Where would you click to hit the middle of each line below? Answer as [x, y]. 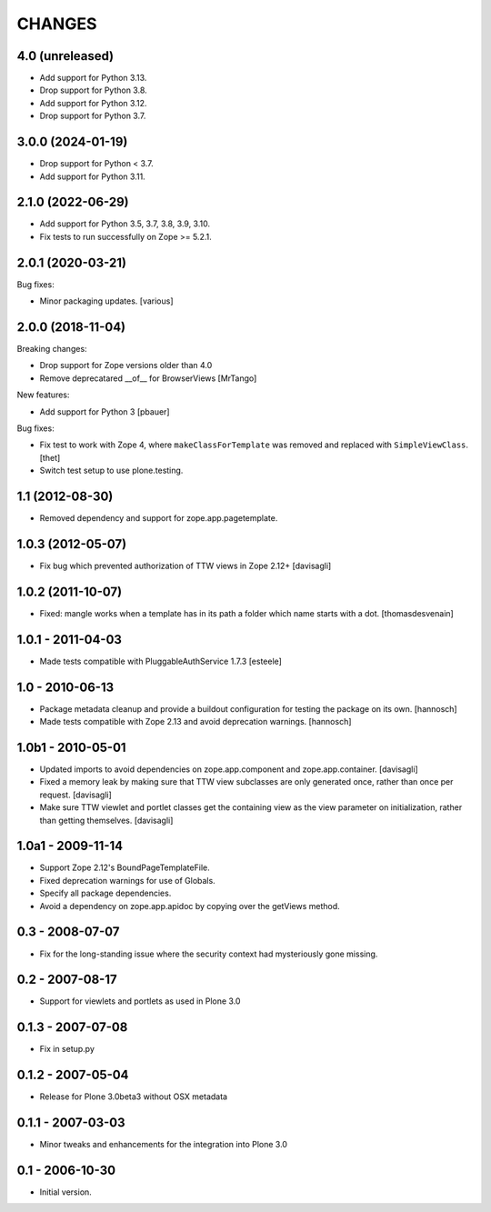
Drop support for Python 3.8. [93, 90]
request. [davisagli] [76, 795]
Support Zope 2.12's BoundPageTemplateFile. [125, 867]
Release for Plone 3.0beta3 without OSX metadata [133, 1097]
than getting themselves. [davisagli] [106, 820]
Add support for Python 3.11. [92, 176]
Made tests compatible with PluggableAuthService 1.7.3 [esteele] [160, 661]
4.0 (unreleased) [65, 56]
